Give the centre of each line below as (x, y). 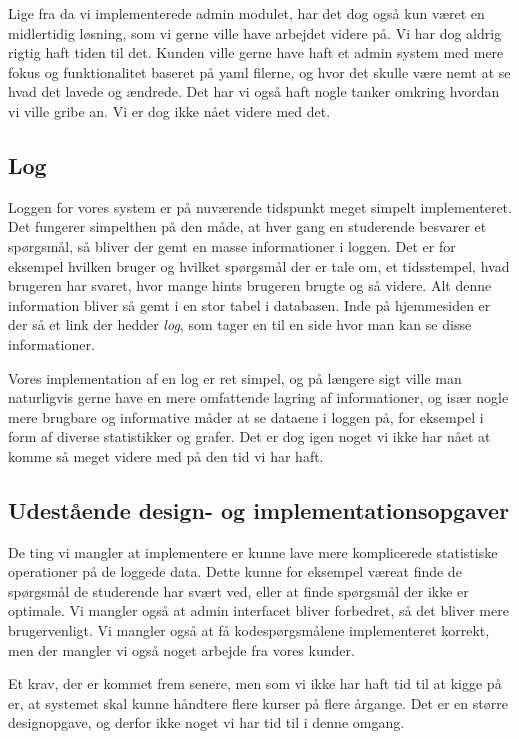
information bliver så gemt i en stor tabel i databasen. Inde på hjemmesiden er (249, 304)
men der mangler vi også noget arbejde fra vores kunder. (181, 649)
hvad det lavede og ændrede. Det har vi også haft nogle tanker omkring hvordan (254, 91)
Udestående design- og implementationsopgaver (259, 509)
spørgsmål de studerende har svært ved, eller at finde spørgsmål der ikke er (238, 590)
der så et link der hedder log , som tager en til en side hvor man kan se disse (240, 324)
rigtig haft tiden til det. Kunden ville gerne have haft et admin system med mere (256, 52)
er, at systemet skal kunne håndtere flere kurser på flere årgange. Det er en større (258, 702)
